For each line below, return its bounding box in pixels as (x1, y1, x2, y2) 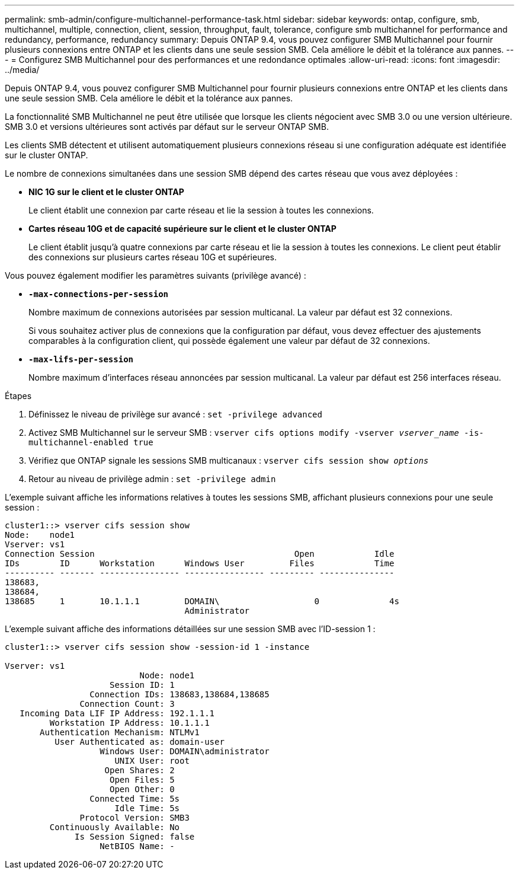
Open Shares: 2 (104, 765, 175, 775)
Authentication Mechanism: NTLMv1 (40, 728, 200, 737)
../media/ (5, 65, 40, 75)
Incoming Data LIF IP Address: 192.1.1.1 (20, 709, 215, 718)
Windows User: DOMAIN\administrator (100, 747, 270, 756)
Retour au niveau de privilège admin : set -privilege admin (28, 474, 276, 484)
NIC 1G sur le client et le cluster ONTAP (28, 187, 184, 197)
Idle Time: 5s (114, 803, 180, 813)
